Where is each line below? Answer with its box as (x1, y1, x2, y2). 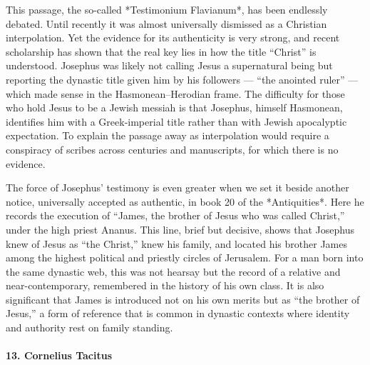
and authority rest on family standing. (6, 320, 173, 335)
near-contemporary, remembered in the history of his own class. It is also (6, 278, 324, 293)
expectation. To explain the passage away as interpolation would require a (6, 128, 329, 143)
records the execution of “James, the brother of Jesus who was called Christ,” (6, 208, 345, 223)
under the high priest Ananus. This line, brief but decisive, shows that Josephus (6, 221, 355, 236)
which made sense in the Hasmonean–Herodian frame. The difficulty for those (6, 86, 345, 101)
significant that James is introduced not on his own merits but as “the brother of (6, 291, 360, 306)
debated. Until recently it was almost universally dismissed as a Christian (6, 16, 327, 31)
